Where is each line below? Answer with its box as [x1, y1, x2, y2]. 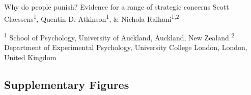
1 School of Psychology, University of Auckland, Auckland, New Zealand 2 [4, 30, 235, 42]
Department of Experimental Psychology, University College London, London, [4, 42, 247, 53]
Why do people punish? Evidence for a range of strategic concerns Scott [4, 2, 229, 12]
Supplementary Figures [4, 76, 129, 92]
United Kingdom [4, 52, 57, 62]
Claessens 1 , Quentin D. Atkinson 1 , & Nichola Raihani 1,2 [4, 12, 179, 24]
